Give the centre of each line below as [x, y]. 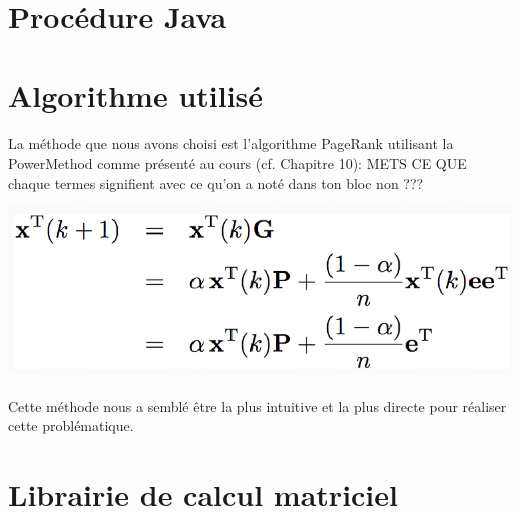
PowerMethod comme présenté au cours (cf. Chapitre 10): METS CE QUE [237, 162]
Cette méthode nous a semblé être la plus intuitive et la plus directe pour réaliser [257, 405]
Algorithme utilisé [136, 94]
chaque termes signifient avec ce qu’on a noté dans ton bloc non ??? [216, 182]
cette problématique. [71, 425]
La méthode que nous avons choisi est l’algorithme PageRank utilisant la [231, 143]
